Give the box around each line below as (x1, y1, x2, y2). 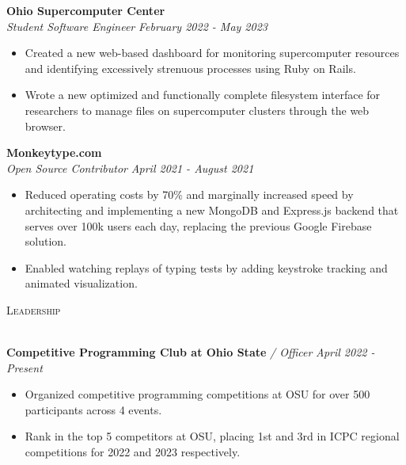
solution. (25, 233, 67, 250)
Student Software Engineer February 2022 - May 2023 (6, 17, 268, 34)
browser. (25, 117, 66, 134)
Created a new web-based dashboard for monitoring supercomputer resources (25, 44, 400, 61)
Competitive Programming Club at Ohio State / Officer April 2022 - (6, 344, 375, 360)
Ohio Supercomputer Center (6, 2, 165, 18)
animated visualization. (25, 275, 138, 292)
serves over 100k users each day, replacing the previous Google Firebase (25, 217, 372, 234)
